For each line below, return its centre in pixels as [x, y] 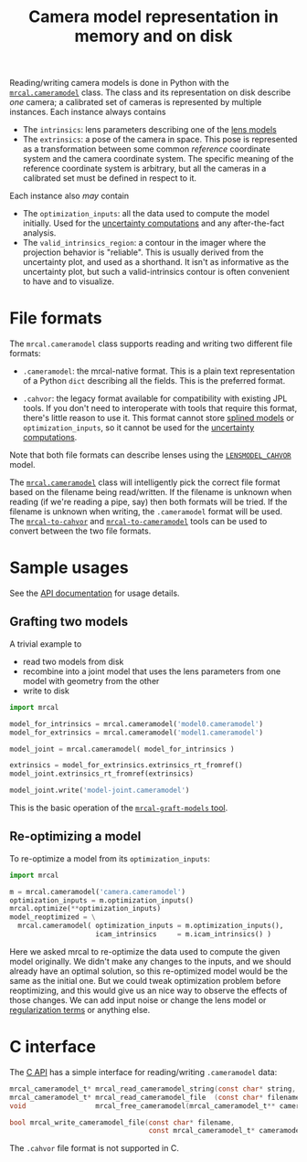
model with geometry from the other [91, 681]
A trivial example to [46, 644]
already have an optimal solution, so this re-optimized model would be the [148, 971]
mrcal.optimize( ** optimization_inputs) [85, 909]
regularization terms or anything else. [80, 1009]
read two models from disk [73, 661]
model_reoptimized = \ [53, 917]
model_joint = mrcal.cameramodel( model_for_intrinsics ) [122, 749]
